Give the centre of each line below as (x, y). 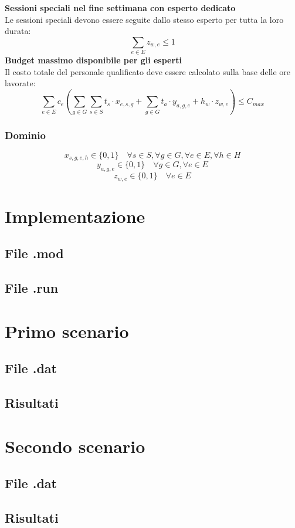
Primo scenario (67, 331)
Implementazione (75, 216)
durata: (18, 31)
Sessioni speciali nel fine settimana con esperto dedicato (120, 8)
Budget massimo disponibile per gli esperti (93, 60)
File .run (32, 288)
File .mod (34, 253)
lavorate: (20, 83)
